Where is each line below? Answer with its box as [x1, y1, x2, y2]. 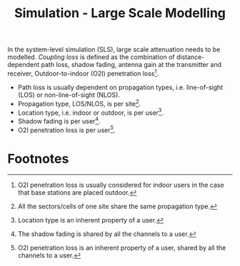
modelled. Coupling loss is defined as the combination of [7, 53, 175, 61]
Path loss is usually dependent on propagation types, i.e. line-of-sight [17, 83, 224, 91]
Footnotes [7, 150, 69, 167]
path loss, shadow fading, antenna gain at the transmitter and [41, 61, 222, 69]
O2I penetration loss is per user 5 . [17, 124, 116, 134]
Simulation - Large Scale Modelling [14, 5, 226, 21]
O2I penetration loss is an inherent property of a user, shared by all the [17, 244, 226, 252]
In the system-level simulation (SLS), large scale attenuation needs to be [7, 45, 221, 54]
